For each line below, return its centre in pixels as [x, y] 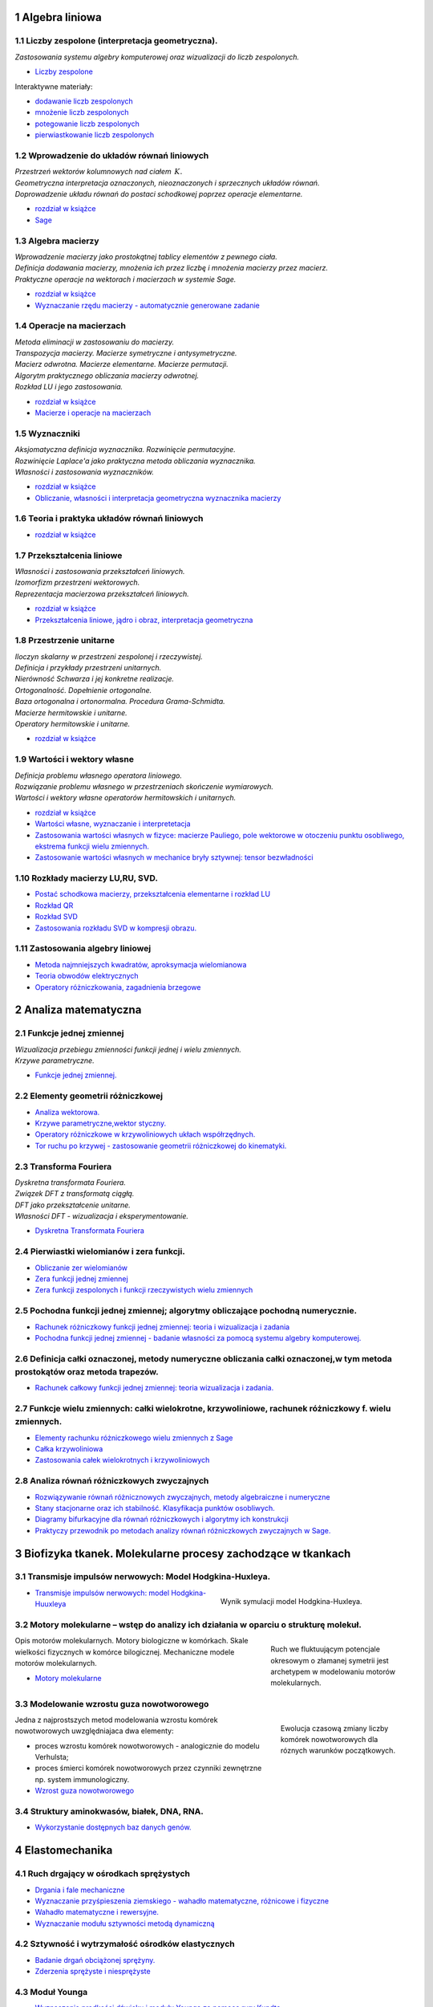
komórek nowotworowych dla [330, 1740]
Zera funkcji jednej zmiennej [81, 1279]
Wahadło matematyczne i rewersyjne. [97, 1912]
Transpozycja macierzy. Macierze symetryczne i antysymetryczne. [126, 353]
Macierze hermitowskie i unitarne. [71, 712]
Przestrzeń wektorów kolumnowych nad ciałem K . [99, 172]
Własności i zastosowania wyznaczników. [84, 472]
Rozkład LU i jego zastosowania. [69, 387]
